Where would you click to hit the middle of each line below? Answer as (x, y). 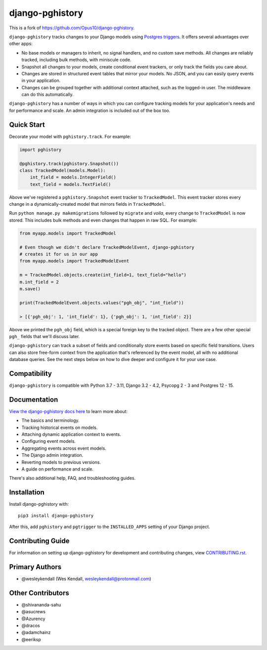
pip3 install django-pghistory (56, 515)
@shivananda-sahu (41, 604)
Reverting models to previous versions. (61, 462)
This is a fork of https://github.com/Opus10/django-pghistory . (72, 28)
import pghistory (41, 149)
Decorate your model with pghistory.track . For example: (70, 136)
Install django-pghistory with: (39, 504)
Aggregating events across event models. (64, 448)
